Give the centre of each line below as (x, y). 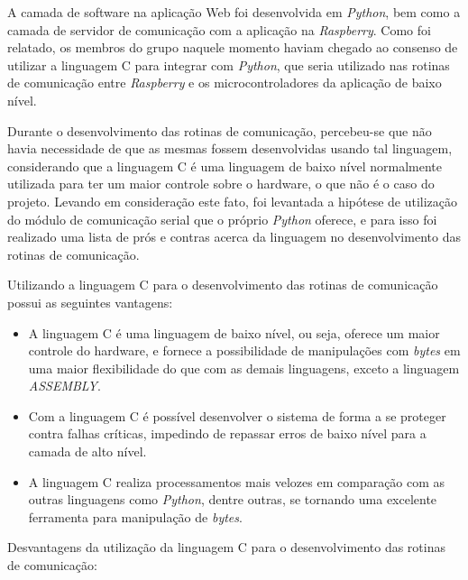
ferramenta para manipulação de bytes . (135, 516)
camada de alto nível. (87, 451)
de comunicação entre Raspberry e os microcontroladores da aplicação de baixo (225, 83)
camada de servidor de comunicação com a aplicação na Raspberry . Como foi (219, 29)
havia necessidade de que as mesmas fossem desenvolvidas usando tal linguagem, (230, 148)
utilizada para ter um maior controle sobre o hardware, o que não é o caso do (221, 184)
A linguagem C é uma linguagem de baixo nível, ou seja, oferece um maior (234, 332)
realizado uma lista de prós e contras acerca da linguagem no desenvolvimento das (234, 237)
